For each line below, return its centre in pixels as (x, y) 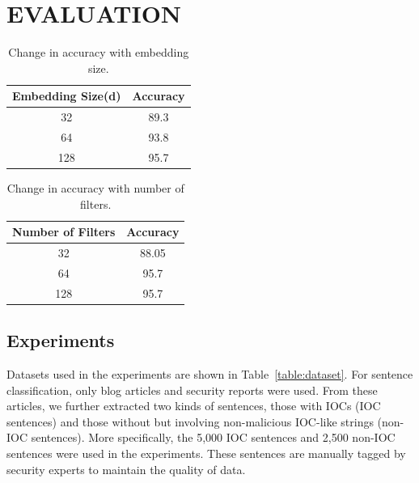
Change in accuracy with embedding (99, 52)
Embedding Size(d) (67, 96)
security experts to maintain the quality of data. (126, 469)
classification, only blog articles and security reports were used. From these (192, 390)
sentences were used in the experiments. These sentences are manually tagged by (206, 453)
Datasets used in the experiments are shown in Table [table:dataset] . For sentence (210, 373)
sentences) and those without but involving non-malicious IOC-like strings (190, 421)
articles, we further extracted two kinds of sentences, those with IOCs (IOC (194, 406)
